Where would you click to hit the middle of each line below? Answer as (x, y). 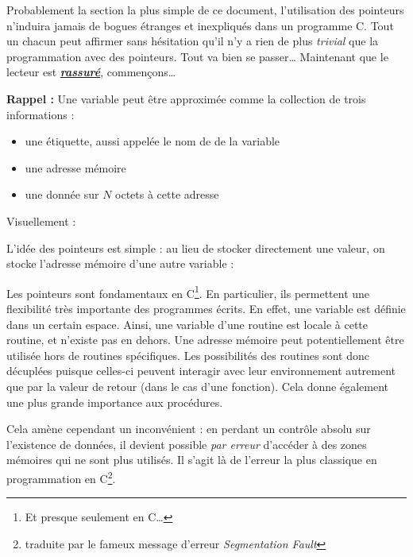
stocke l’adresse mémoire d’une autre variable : (120, 263)
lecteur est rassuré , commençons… (91, 72)
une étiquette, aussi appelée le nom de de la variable (152, 141)
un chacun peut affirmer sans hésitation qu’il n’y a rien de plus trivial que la (193, 41)
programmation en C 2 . (61, 477)
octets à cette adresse (167, 194)
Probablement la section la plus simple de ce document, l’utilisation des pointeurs (205, 10)
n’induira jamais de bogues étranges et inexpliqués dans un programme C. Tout (200, 25)
